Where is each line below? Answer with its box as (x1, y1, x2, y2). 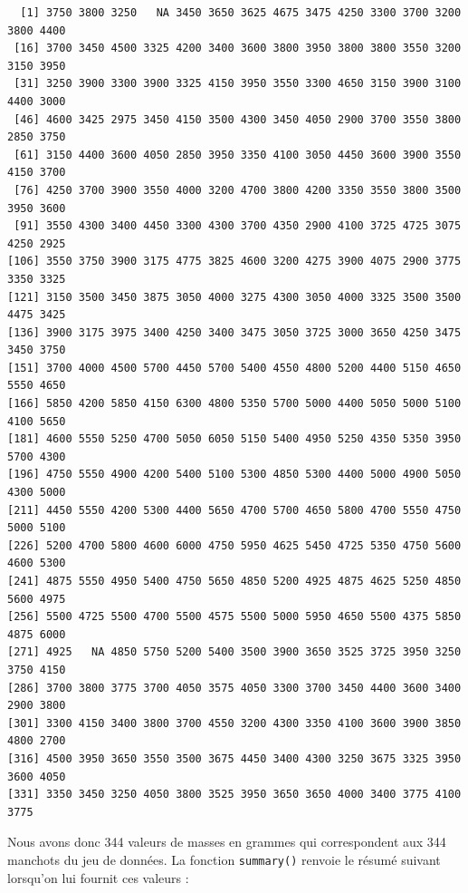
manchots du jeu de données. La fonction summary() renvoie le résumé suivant (7, 849, 441, 869)
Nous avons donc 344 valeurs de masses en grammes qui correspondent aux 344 (7, 832, 446, 851)
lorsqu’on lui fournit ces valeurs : (7, 868, 189, 887)
